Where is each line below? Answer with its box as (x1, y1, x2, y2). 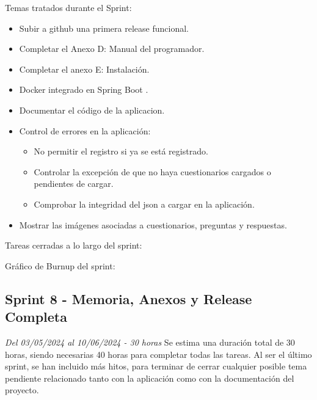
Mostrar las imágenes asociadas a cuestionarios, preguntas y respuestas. (19, 218, 287, 231)
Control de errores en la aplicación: (19, 124, 151, 137)
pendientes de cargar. (34, 177, 114, 190)
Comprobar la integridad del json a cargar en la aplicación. (34, 197, 255, 210)
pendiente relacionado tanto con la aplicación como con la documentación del (5, 371, 294, 384)
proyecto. (5, 384, 39, 396)
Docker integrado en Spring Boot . (19, 83, 148, 96)
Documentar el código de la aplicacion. (19, 103, 165, 116)
